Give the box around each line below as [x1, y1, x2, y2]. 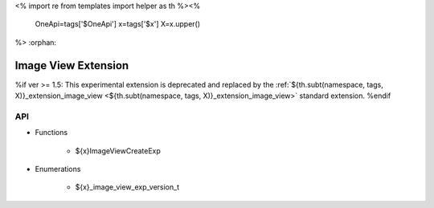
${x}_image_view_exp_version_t [75, 182, 180, 192]
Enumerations [35, 165, 81, 173]
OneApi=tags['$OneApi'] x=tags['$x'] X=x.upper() [35, 19, 201, 29]
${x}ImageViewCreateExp [75, 145, 161, 156]
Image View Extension [14, 59, 129, 72]
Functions [35, 128, 68, 137]
